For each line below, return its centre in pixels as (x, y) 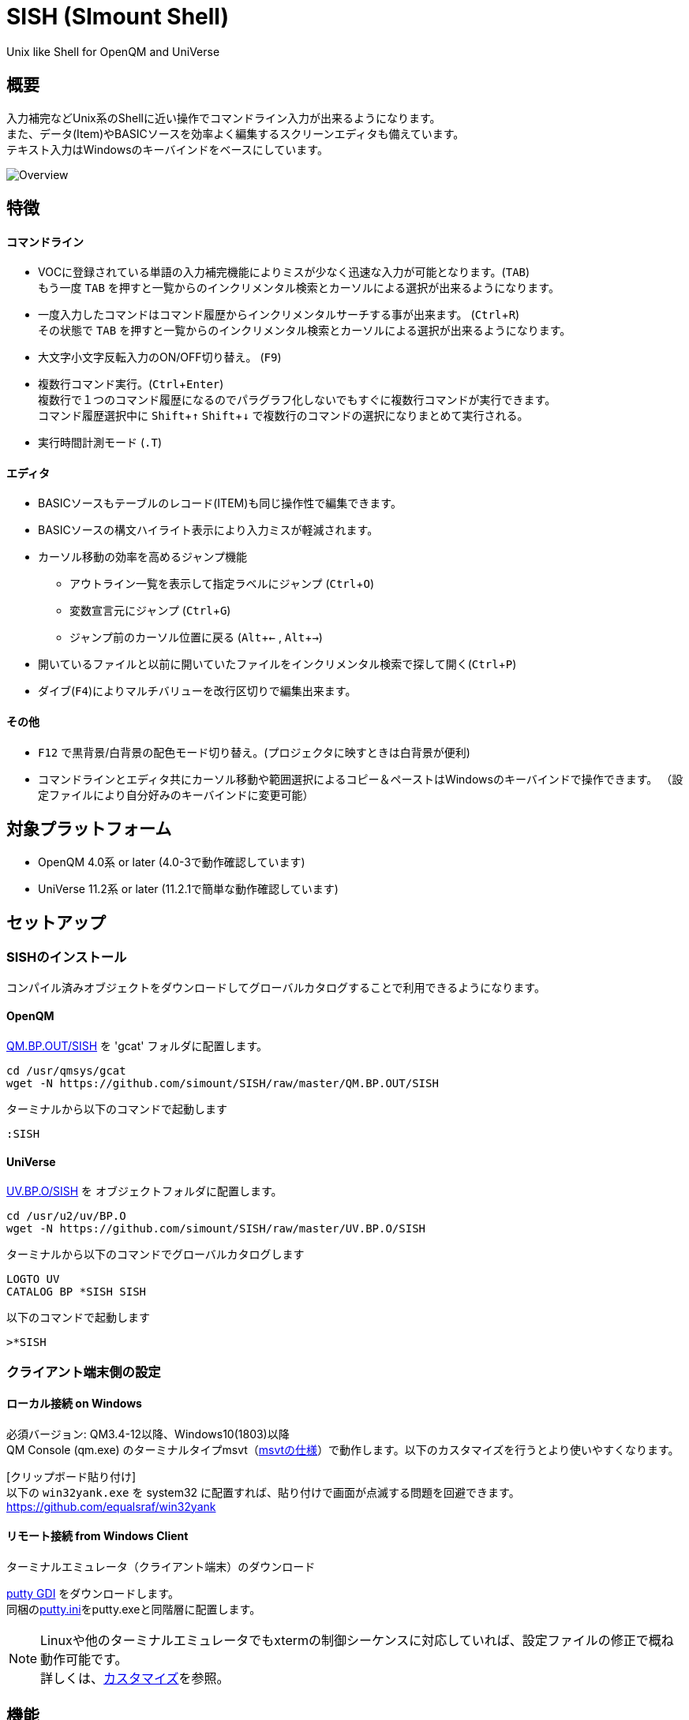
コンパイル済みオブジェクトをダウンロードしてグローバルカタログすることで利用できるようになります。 (276, 987)
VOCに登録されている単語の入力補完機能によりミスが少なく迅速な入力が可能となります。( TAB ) (284, 272)
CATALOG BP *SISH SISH (77, 1292)
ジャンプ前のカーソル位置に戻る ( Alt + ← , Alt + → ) (196, 638)
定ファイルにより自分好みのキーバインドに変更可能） (176, 795)
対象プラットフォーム (89, 829)
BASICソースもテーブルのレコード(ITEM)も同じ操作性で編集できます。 (220, 503)
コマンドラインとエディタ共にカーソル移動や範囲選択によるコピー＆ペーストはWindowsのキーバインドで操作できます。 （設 (361, 779)
